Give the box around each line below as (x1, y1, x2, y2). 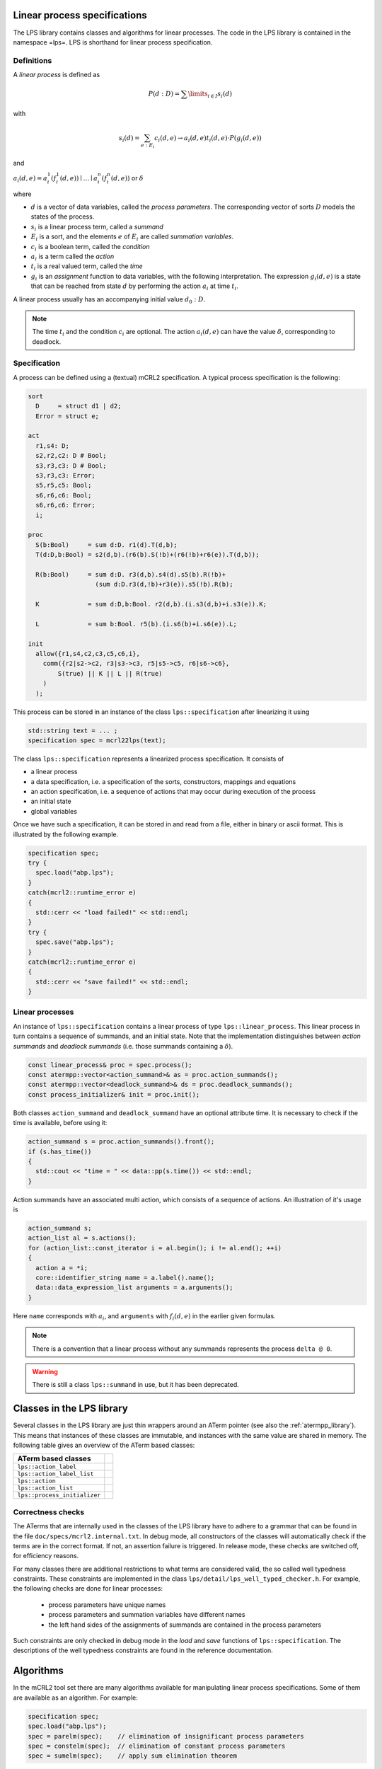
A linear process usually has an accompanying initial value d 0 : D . (13, 294, 206, 305)
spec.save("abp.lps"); (35, 938, 115, 946)
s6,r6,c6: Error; (35, 501, 95, 509)
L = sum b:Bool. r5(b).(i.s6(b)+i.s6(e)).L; (35, 620, 237, 628)
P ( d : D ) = (148, 90, 180, 98)
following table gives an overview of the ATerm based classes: (13, 1441, 195, 1449)
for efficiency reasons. (13, 1552, 79, 1560)
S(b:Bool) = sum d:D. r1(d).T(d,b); (35, 541, 178, 548)
